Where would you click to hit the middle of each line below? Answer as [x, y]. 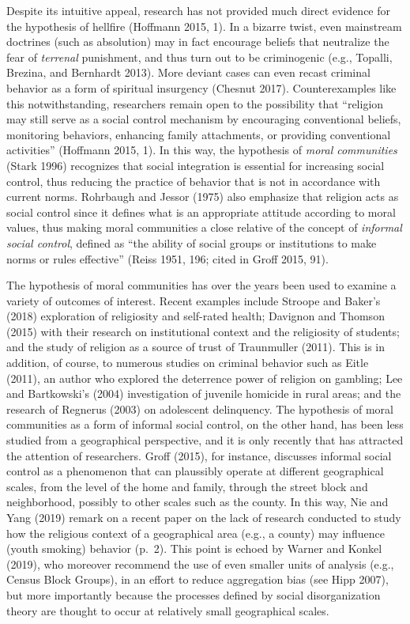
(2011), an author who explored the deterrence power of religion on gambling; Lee [205, 378]
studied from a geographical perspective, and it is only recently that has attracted [205, 440]
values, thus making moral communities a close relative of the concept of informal [204, 227]
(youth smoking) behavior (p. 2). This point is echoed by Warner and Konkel [194, 548]
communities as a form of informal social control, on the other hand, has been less [205, 424]
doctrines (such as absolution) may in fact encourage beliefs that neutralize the [198, 42]
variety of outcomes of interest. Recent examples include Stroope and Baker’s [194, 300]
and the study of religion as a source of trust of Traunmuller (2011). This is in [196, 347]
